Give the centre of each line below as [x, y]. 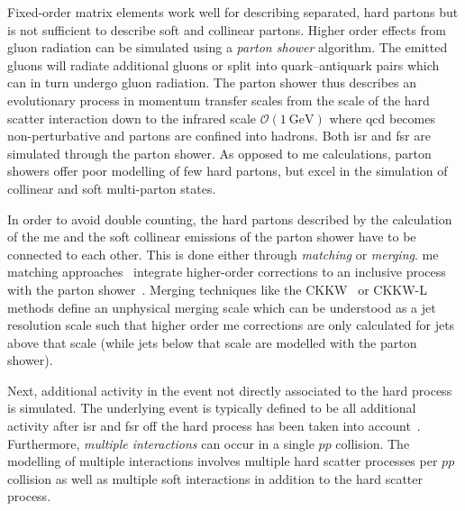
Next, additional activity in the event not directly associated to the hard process [230, 390]
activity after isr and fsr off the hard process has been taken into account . [214, 426]
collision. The [373, 443]
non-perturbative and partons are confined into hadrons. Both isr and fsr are [219, 136]
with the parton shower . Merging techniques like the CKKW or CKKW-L [218, 289]
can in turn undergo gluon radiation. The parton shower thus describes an [212, 82]
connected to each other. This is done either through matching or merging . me [223, 254]
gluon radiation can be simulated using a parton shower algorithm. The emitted [228, 47]
